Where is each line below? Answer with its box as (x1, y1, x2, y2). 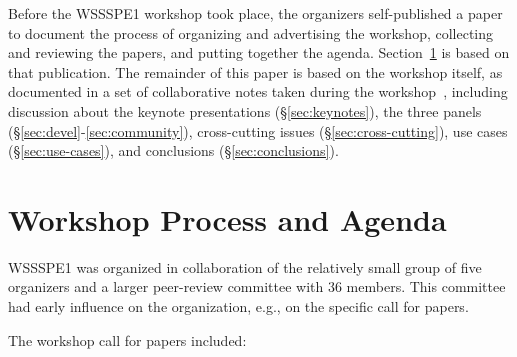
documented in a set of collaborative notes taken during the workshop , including (8, 81, 508, 102)
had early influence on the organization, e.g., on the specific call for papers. (8, 296, 469, 317)
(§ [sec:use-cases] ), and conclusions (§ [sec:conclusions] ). (8, 140, 339, 161)
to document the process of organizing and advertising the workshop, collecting (8, 22, 494, 43)
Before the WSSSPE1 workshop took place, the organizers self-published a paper (8, 3, 503, 23)
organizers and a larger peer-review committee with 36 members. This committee (8, 276, 506, 297)
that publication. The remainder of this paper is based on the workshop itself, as (8, 61, 503, 82)
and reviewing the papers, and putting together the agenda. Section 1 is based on (8, 42, 510, 63)
